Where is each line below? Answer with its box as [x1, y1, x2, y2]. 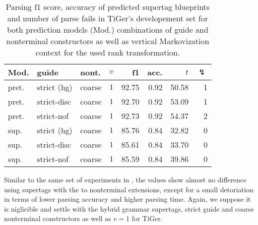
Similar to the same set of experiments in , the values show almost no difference [4, 174, 247, 184]
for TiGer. [131, 213, 163, 224]
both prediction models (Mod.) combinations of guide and [7, 24, 208, 35]
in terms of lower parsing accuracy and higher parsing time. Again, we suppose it [4, 194, 251, 204]
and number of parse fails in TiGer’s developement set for [7, 12, 208, 24]
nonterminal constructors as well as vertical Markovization [6, 35, 209, 47]
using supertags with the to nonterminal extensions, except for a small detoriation [4, 184, 254, 194]
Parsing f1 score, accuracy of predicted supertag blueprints [5, 1, 210, 12]
